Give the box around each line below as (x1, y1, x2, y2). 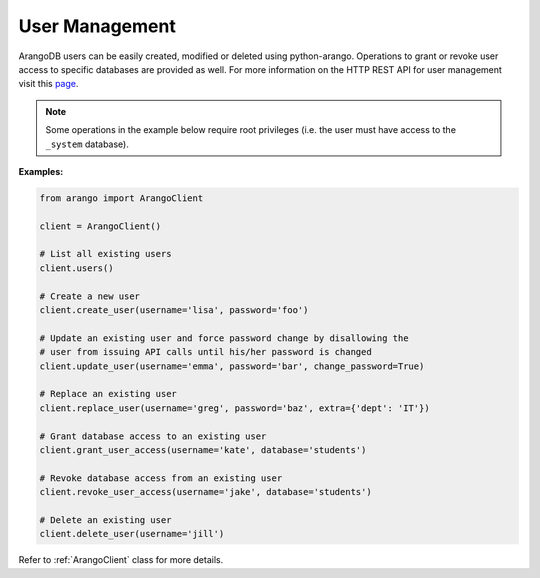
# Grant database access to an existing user (39, 430, 267, 442)
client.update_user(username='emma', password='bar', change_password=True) (39, 360, 425, 372)
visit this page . (18, 78, 79, 90)
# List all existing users (39, 248, 172, 260)
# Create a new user (39, 290, 140, 302)
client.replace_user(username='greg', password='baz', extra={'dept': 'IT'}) (39, 402, 430, 414)
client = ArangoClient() (39, 220, 162, 232)
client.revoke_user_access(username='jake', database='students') (39, 486, 372, 498)
